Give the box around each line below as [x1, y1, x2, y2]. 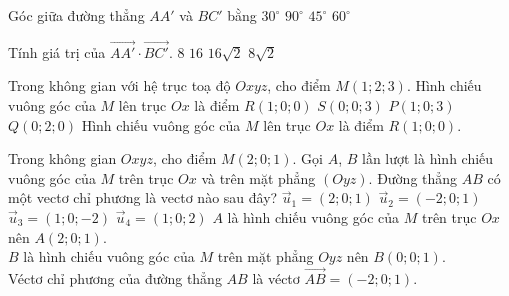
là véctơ [252, 267, 300, 288]
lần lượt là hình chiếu [361, 148, 494, 169]
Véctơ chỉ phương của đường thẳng [8, 267, 222, 288]
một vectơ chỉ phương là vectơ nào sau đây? [8, 187, 278, 208]
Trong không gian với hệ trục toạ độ [8, 75, 231, 96]
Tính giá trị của [8, 41, 106, 62]
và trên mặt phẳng [201, 167, 316, 188]
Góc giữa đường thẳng [8, 5, 145, 25]
